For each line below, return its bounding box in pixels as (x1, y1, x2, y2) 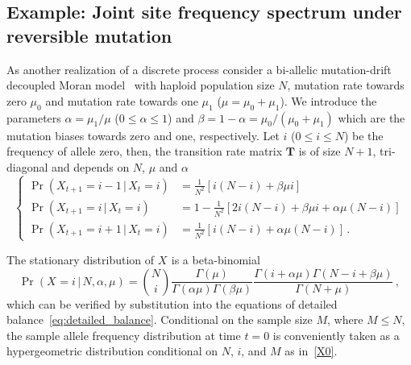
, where (327, 311, 363, 328)
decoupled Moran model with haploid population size (6, 77, 275, 93)
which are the (338, 109, 405, 126)
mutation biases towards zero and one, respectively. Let (6, 127, 280, 143)
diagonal (6, 158, 48, 175)
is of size (298, 143, 341, 160)
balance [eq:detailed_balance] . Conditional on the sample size (6, 311, 313, 328)
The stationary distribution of (6, 251, 155, 268)
